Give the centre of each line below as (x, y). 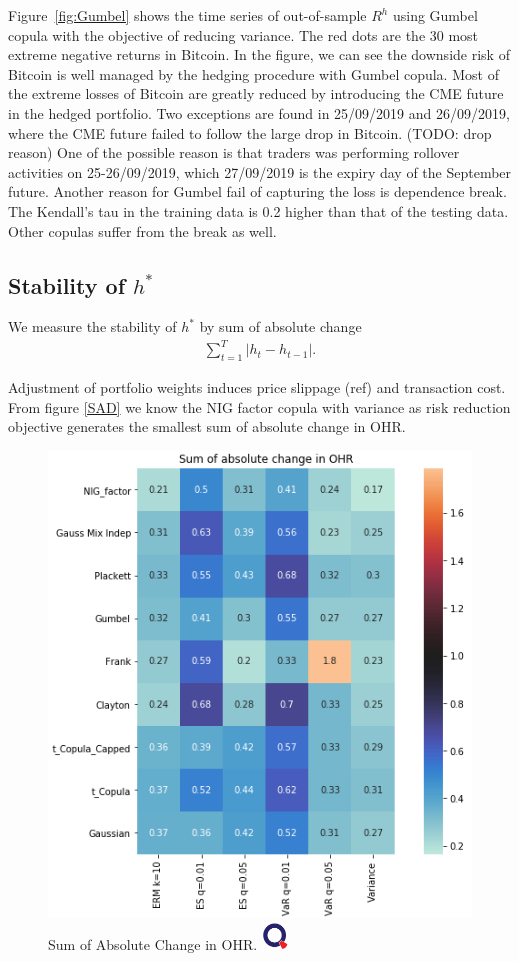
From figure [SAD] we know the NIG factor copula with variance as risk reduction (259, 406)
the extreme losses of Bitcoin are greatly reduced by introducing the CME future (256, 93)
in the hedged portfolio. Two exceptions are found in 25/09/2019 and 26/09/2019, (259, 112)
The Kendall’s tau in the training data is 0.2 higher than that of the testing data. (258, 210)
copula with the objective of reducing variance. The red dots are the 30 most (243, 34)
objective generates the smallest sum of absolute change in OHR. (207, 426)
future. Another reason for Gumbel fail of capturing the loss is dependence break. (257, 191)
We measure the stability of (92, 326)
